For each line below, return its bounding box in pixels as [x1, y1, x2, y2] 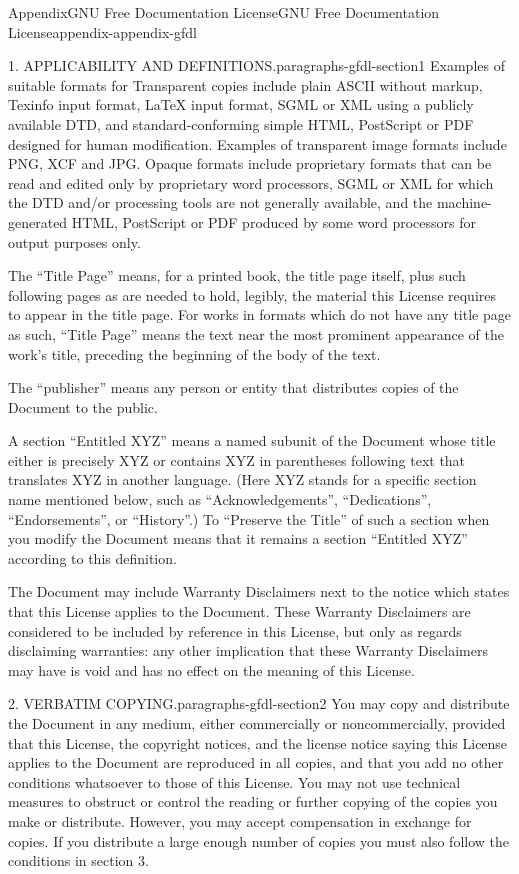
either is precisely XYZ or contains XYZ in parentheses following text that [8, 449, 466, 470]
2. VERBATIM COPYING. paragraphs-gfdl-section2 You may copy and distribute [8, 693, 510, 714]
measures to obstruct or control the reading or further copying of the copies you [8, 791, 498, 812]
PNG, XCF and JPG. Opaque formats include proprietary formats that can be [8, 153, 492, 174]
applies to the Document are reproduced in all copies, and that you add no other [8, 752, 504, 773]
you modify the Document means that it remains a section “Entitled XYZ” [8, 528, 468, 549]
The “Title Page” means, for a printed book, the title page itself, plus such [8, 265, 466, 286]
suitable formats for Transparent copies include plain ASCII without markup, [8, 74, 483, 95]
